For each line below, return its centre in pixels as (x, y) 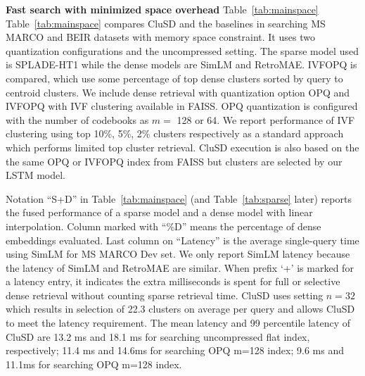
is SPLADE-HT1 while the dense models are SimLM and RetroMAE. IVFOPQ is (181, 64)
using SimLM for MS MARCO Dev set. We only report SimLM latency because (178, 254)
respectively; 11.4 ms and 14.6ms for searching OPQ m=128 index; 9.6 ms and (175, 350)
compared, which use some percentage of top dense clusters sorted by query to (174, 78)
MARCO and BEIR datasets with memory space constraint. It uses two (160, 37)
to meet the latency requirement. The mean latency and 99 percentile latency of (178, 323)
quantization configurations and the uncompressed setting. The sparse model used (182, 50)
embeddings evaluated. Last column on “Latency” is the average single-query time (182, 240)
